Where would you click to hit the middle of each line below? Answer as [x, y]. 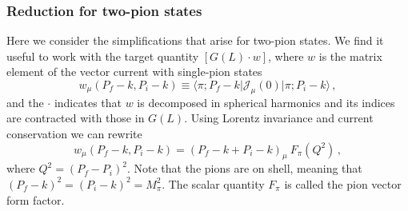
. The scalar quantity [213, 183]
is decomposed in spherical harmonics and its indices [266, 102]
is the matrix [350, 56]
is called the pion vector [343, 183]
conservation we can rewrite [74, 133]
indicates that [88, 102]
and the [25, 102]
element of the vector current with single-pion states [134, 72]
